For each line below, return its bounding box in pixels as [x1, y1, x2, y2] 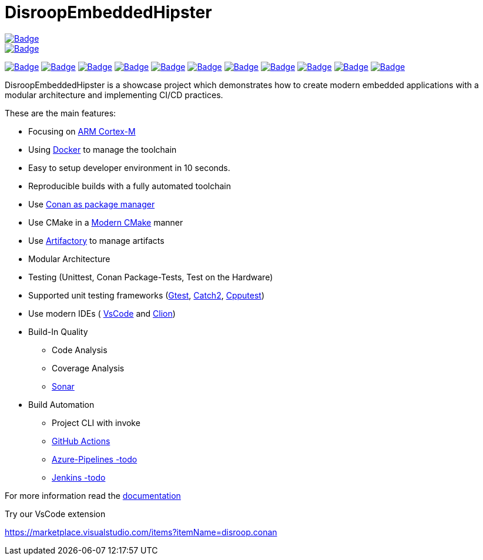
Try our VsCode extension [5, 508, 106, 519]
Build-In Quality [28, 326, 88, 337]
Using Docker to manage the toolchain [28, 144, 177, 155]
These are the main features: [5, 108, 116, 118]
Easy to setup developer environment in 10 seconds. [28, 162, 230, 173]
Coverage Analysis [52, 363, 125, 373]
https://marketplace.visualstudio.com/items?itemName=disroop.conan [5, 527, 277, 537]
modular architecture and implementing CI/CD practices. [5, 89, 223, 100]
